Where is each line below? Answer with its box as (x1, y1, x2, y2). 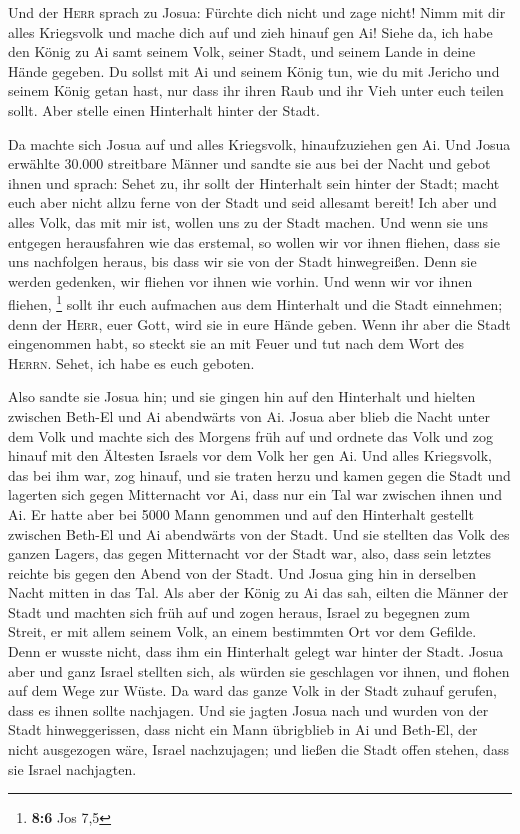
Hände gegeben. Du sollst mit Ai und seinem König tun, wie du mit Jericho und (8, 60, 500, 81)
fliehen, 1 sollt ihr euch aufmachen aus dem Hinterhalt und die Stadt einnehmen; (8, 291, 503, 314)
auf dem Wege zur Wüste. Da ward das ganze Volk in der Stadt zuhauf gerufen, (8, 680, 497, 701)
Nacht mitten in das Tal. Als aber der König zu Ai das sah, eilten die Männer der (8, 582, 509, 603)
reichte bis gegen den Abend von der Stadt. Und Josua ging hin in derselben (8, 562, 477, 583)
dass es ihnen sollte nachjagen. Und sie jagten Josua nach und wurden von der (8, 699, 489, 720)
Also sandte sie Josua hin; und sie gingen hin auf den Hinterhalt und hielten (8, 386, 476, 407)
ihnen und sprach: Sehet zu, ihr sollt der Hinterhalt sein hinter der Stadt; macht (8, 172, 500, 193)
